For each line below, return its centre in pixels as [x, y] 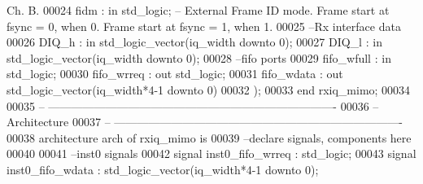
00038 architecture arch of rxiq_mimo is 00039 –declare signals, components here [209, 137]
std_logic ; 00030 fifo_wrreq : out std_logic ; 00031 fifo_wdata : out [175, 74]
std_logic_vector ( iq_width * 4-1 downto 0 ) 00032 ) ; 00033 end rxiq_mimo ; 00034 [209, 89]
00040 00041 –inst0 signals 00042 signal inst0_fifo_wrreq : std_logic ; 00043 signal [211, 153]
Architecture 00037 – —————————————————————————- [205, 122]
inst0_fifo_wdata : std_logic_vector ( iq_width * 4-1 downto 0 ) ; [163, 169]
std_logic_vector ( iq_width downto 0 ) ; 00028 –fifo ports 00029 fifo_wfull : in [199, 57]
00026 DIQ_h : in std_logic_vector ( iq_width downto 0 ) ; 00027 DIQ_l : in [194, 42]
